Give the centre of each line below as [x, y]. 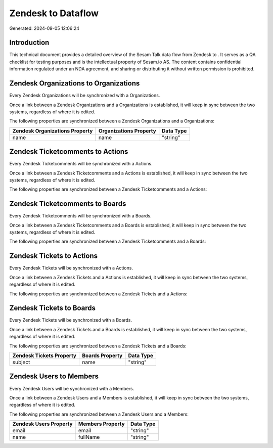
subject [21, 363]
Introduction [29, 43]
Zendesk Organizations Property [53, 130]
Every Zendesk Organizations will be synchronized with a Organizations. [85, 96]
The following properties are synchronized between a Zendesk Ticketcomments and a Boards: [108, 241]
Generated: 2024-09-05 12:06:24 [44, 28]
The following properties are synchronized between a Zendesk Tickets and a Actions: [98, 294]
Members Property [102, 424]
